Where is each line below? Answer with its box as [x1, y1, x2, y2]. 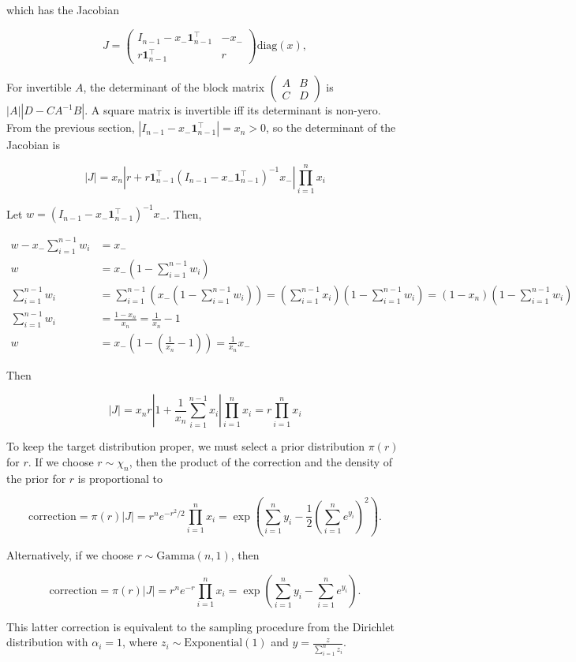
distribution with [6, 634, 88, 650]
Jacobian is [6, 137, 60, 153]
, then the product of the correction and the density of [129, 453, 393, 469]
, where [122, 634, 158, 650]
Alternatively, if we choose [6, 547, 133, 563]
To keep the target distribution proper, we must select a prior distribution [6, 438, 365, 454]
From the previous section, [6, 119, 135, 136]
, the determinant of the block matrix [83, 79, 265, 95]
